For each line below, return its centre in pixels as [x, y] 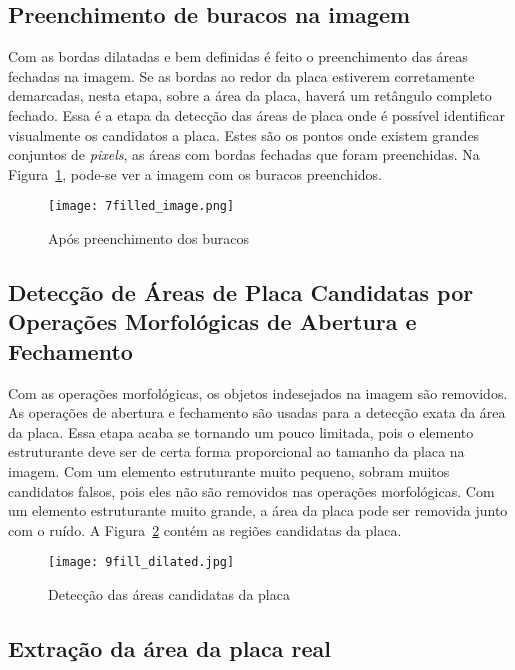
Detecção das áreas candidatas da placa [169, 594]
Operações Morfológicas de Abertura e [212, 321]
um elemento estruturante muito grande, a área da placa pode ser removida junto [258, 510]
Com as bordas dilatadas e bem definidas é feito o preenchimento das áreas [238, 56]
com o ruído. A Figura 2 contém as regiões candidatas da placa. [205, 529]
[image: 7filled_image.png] [141, 206]
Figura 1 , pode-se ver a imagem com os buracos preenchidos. [195, 173]
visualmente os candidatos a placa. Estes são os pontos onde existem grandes [244, 134]
